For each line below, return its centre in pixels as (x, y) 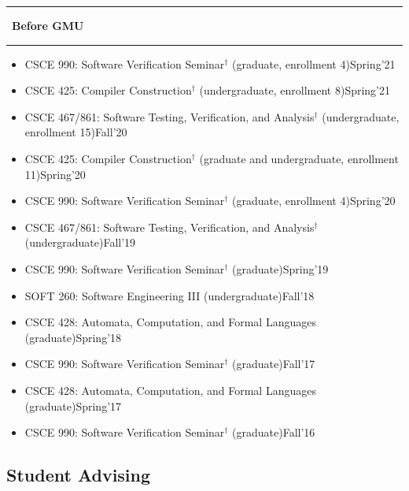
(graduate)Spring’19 (280, 268)
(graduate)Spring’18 (73, 337)
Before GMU (48, 25)
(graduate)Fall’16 (274, 432)
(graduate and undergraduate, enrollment (299, 158)
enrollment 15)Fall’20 (76, 132)
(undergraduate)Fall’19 (80, 242)
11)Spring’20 (55, 174)
